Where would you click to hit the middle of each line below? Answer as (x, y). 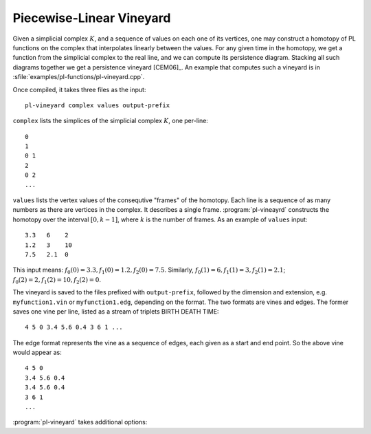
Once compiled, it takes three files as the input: (79, 89)
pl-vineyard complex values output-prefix (98, 105)
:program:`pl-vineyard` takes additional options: (80, 422)
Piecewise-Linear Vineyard (92, 18)
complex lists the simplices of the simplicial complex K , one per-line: (111, 121)
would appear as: (37, 352)
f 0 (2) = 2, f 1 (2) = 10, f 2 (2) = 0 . (57, 280)
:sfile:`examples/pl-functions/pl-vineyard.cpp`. (79, 77)
